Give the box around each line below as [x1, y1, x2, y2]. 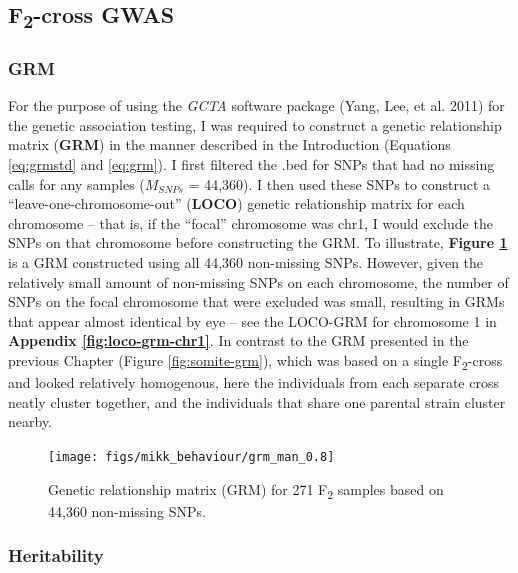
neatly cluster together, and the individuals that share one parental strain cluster [8, 391, 506, 412]
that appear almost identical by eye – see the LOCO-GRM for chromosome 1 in [8, 310, 497, 331]
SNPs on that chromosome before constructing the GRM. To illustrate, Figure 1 [8, 232, 508, 253]
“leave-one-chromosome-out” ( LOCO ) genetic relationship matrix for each [8, 193, 465, 214]
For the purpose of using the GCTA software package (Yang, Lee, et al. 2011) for [8, 95, 505, 116]
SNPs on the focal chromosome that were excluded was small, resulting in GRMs [8, 291, 505, 312]
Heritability [8, 543, 104, 568]
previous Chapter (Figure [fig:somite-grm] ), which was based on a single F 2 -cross [8, 350, 503, 373]
